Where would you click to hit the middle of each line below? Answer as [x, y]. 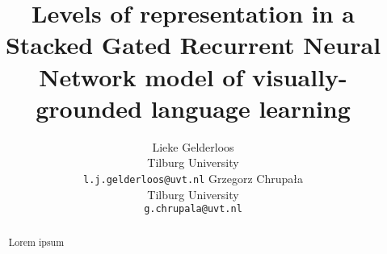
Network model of [141, 76]
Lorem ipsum [36, 242]
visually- [300, 76]
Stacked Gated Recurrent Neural [193, 45]
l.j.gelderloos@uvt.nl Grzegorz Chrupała [193, 178]
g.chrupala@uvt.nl [193, 209]
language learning [250, 108]
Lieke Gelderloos [193, 146]
